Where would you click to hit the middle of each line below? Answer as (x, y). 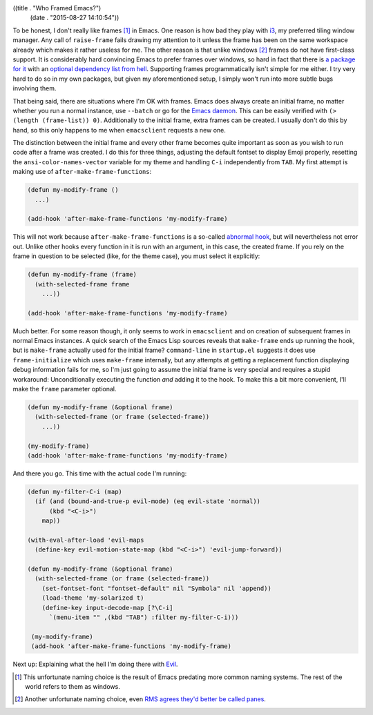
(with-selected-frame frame (82, 284)
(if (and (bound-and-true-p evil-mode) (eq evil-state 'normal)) (148, 501)
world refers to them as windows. (73, 686)
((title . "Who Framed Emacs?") (57, 8)
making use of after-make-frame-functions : (82, 172)
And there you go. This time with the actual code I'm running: (100, 473)
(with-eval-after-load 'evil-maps (86, 540)
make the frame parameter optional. (65, 389)
